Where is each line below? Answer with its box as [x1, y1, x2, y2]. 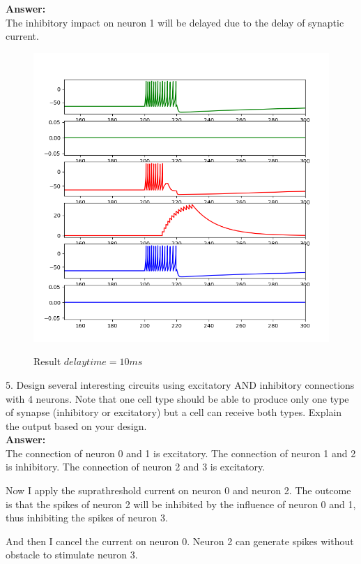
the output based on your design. [6, 418, 147, 433]
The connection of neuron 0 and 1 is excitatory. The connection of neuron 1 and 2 [6, 445, 356, 460]
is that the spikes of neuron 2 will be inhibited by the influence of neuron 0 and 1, [6, 496, 356, 511]
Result [33, 354, 61, 369]
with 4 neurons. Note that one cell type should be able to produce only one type [6, 391, 349, 406]
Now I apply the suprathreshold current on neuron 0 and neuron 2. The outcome [6, 483, 351, 498]
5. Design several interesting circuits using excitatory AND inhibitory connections [6, 377, 355, 392]
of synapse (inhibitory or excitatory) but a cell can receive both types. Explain [6, 405, 342, 420]
